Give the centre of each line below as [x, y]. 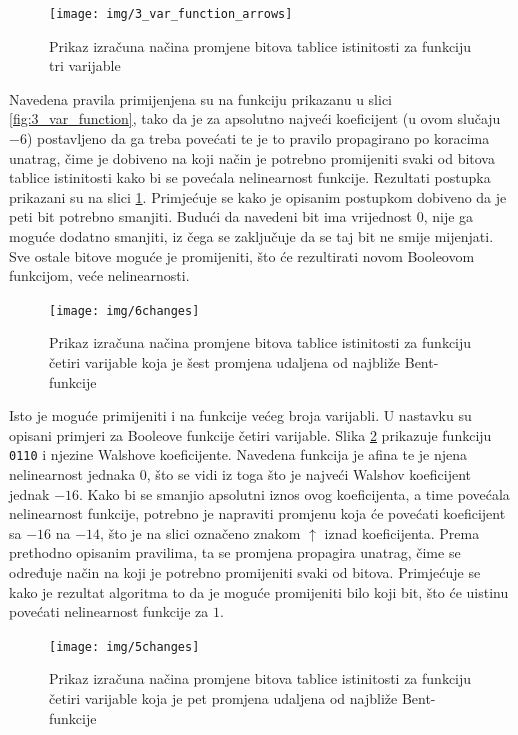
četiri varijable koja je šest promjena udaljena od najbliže [225, 362]
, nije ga [448, 216]
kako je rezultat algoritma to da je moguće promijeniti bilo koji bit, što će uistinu [259, 591]
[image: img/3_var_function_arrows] [171, 14]
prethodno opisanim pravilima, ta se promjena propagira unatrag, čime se [235, 552]
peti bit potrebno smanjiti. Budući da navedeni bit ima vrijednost [210, 216]
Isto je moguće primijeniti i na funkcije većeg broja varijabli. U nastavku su [240, 415]
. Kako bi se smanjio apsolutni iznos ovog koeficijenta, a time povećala [294, 493]
